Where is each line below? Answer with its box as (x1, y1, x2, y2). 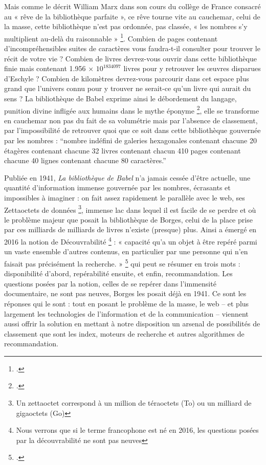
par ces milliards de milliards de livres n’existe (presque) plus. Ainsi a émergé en (4, 224, 257, 235)
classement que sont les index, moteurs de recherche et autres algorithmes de (4, 328, 245, 339)
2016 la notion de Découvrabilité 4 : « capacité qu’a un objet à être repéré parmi (4, 235, 257, 247)
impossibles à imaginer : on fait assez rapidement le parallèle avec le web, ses (4, 192, 245, 203)
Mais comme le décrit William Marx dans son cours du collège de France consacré (4, 1, 261, 11)
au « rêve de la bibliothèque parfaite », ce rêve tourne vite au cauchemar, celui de (4, 11, 260, 21)
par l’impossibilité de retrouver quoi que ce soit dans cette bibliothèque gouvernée (4, 125, 261, 136)
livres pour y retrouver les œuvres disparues (123, 63, 261, 74)
